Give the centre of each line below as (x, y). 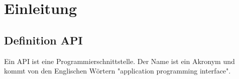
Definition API (43, 40)
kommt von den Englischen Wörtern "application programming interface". (117, 71)
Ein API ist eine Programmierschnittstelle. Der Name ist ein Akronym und (119, 61)
